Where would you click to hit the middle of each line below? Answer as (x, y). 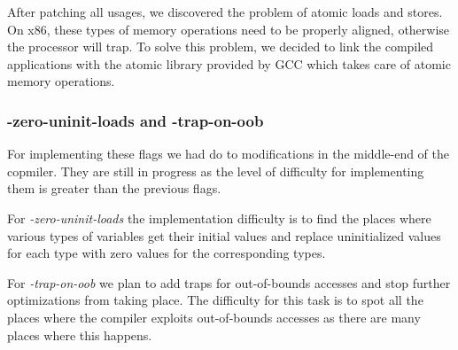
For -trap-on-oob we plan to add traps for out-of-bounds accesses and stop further (229, 282)
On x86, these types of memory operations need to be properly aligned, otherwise (229, 29)
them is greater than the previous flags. (114, 188)
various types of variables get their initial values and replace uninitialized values (224, 235)
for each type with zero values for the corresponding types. (167, 253)
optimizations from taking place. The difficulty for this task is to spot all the (215, 300)
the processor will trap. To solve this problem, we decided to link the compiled (221, 47)
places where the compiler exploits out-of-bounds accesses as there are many (214, 317)
